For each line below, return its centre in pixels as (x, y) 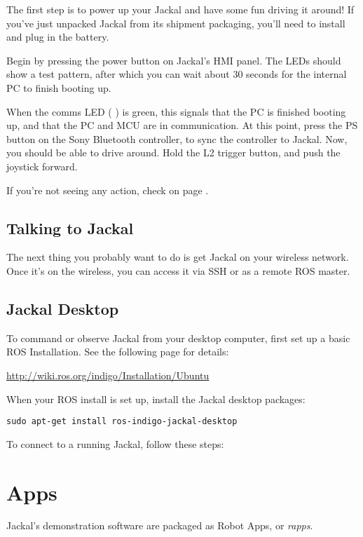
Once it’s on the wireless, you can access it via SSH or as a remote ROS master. (178, 270)
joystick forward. (42, 166)
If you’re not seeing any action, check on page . (108, 190)
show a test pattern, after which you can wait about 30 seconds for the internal (177, 74)
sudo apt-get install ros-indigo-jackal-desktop (122, 422)
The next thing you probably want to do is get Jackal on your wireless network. (178, 257)
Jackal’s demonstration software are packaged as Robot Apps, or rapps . (160, 525)
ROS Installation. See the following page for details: (118, 352)
